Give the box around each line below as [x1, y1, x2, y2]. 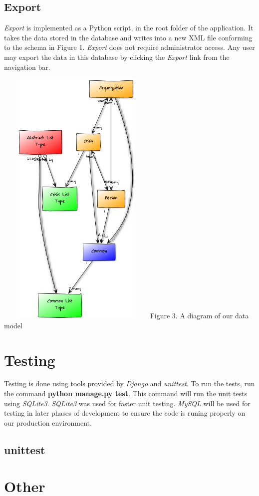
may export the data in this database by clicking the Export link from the [4, 51, 230, 62]
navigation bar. [4, 61, 50, 72]
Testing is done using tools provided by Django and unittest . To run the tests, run [4, 378, 255, 389]
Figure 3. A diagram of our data [150, 310, 249, 321]
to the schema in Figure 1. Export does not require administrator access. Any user [4, 42, 255, 52]
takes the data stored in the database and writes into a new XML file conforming [4, 32, 253, 42]
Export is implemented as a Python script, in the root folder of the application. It [4, 22, 254, 33]
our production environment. [4, 417, 92, 428]
